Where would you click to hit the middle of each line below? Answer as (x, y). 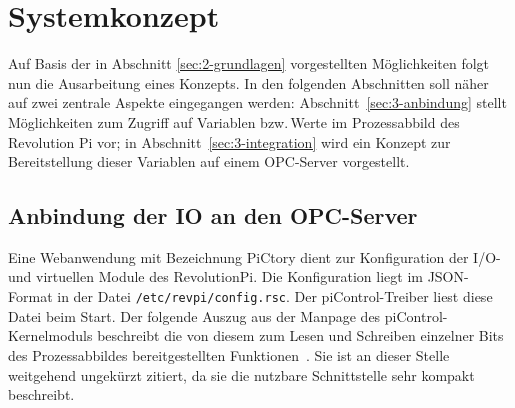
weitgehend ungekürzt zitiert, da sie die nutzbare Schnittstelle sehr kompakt (241, 374)
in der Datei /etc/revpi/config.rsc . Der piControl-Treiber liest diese (275, 296)
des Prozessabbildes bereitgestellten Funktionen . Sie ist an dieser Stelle (229, 354)
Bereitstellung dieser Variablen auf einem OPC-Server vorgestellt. (209, 161)
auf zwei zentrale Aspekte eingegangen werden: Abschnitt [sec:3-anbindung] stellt (257, 102)
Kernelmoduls (50, 335)
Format (30, 296)
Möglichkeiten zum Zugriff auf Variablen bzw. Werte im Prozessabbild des (234, 121)
